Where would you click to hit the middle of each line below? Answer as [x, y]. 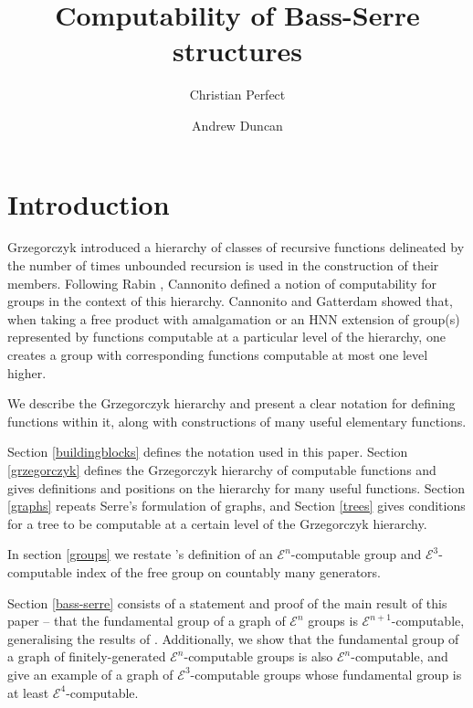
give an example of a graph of [90, 674]
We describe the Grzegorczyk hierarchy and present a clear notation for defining [231, 403]
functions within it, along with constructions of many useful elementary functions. [237, 421]
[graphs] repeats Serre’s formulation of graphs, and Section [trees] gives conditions [236, 506]
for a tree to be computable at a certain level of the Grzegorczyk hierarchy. [217, 523]
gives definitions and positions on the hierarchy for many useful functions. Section [236, 487]
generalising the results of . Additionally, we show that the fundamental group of [233, 638]
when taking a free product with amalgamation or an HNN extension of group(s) [234, 318]
